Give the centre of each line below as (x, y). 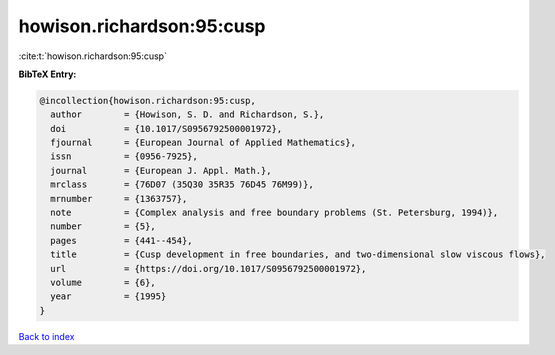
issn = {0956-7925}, (124, 156)
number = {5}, (103, 226)
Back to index (46, 336)
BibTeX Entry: (47, 74)
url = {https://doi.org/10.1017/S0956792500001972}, (208, 268)
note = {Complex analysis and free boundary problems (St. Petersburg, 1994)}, (274, 213)
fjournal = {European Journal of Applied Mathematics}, (203, 143)
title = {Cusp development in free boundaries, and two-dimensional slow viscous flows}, (298, 254)
